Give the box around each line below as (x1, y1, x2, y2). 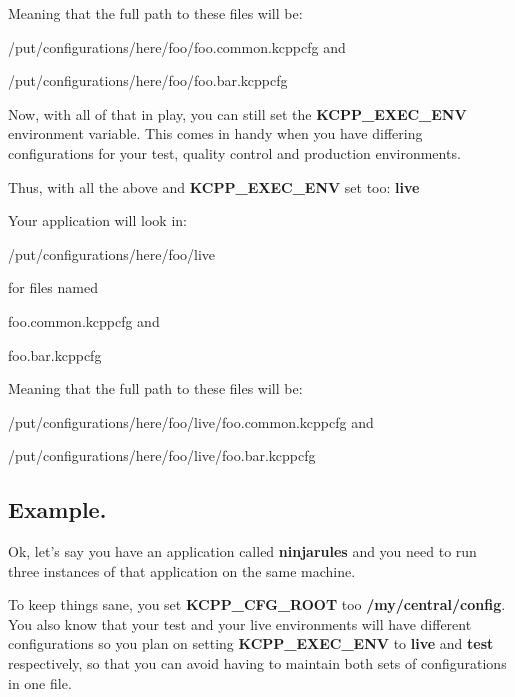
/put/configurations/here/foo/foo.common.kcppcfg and (8, 36, 346, 57)
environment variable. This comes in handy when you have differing (8, 123, 423, 144)
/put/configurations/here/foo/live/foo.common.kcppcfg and (8, 411, 374, 432)
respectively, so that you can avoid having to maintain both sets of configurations (8, 653, 507, 674)
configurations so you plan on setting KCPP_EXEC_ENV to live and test (8, 633, 494, 654)
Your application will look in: (8, 210, 187, 231)
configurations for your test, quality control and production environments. (8, 142, 461, 163)
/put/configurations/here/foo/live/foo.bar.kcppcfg (8, 445, 316, 466)
